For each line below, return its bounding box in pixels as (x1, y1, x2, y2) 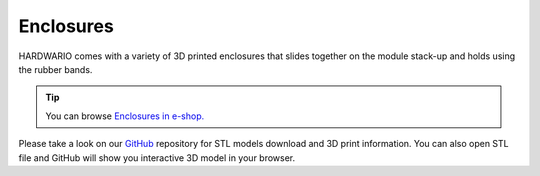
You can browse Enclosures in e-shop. (45, 110, 205, 122)
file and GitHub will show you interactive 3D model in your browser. (18, 151, 296, 164)
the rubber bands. (18, 63, 93, 75)
